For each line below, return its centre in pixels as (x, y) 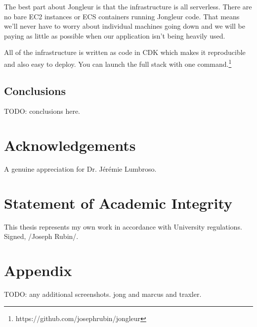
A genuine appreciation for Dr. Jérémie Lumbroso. (80, 169)
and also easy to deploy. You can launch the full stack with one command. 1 (118, 63)
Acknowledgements (70, 145)
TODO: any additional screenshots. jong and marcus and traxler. (103, 294)
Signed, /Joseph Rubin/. (41, 236)
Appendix (38, 270)
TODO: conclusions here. (42, 111)
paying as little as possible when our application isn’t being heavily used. (115, 35)
